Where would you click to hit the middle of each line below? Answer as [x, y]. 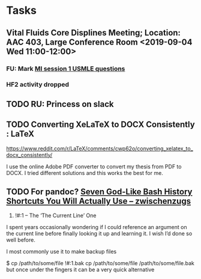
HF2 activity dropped [38, 85]
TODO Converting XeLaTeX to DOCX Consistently [100, 125]
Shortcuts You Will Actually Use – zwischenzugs [98, 201]
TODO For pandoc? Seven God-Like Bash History [99, 192]
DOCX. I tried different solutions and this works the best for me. [85, 173]
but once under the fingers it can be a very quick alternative [80, 270]
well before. [21, 240]
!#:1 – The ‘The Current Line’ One [55, 216]
